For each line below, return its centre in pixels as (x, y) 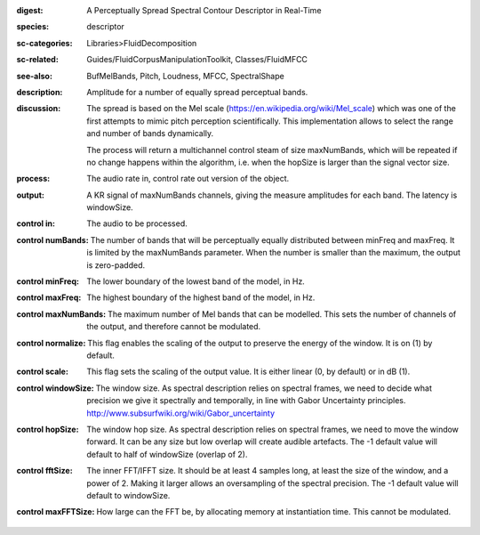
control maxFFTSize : (56, 512)
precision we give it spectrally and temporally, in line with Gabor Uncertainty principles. (246, 401)
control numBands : (52, 239)
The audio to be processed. (137, 223)
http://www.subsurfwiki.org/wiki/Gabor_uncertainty (181, 413)
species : (32, 27)
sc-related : (38, 60)
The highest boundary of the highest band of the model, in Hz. (201, 297)
